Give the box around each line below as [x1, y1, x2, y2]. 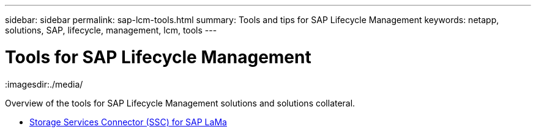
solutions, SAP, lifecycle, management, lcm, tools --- [5, 25, 217, 35]
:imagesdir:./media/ [5, 78, 83, 89]
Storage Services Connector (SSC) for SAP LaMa [29, 116, 227, 127]
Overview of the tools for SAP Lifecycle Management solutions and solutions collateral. [5, 97, 355, 108]
